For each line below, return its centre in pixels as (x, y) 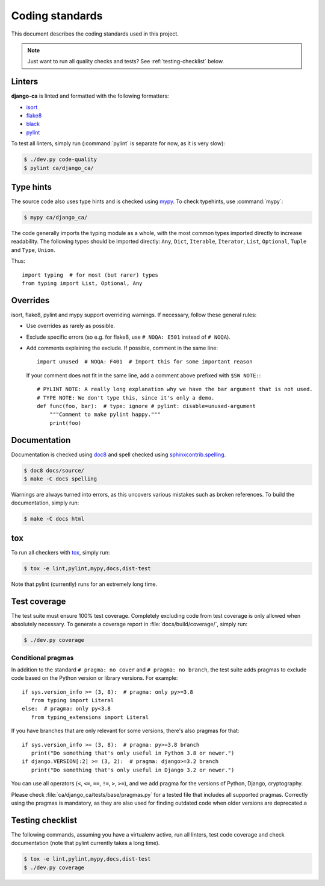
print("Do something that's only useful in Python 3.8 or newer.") (133, 753)
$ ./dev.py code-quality (60, 159)
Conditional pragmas (42, 658)
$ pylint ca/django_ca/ (59, 168)
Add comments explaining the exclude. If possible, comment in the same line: (122, 348)
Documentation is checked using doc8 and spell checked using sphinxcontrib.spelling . (119, 454)
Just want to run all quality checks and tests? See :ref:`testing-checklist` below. (126, 61)
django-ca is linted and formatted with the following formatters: (90, 96)
